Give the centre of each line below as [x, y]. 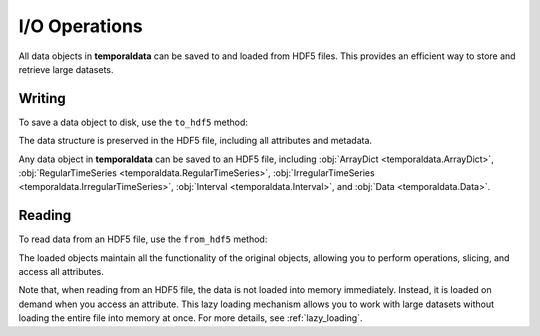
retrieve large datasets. [66, 69]
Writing [42, 98]
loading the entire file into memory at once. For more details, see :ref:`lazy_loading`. [190, 318]
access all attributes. [61, 272]
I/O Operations [81, 26]
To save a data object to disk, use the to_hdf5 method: [133, 122]
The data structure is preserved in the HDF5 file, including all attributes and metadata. [195, 141]
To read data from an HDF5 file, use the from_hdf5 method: [143, 239]
